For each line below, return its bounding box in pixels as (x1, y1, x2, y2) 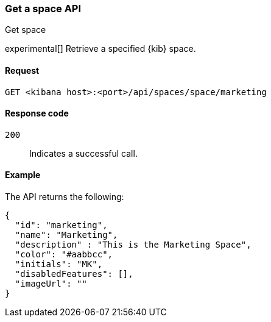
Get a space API (5, 2, 82, 15)
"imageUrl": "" (15, 279, 87, 289)
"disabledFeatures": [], (15, 269, 133, 279)
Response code (5, 108, 69, 119)
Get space (5, 24, 46, 35)
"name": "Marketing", (15, 230, 118, 240)
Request (5, 65, 40, 76)
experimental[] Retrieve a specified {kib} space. (5, 43, 196, 54)
